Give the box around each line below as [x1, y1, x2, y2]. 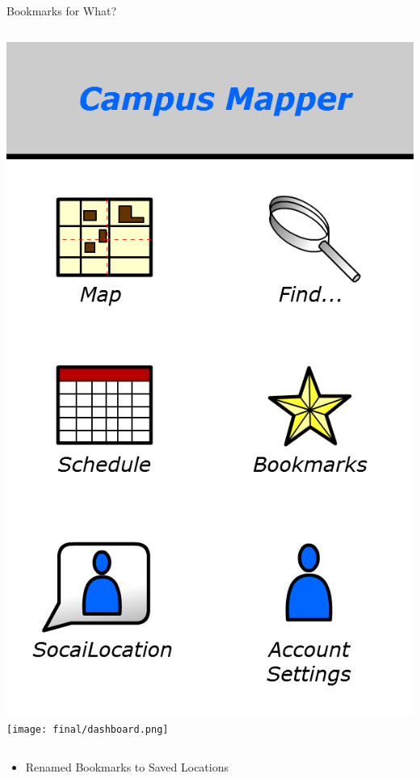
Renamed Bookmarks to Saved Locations [25, 758, 229, 775]
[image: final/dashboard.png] [6, 723, 169, 735]
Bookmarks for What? [6, 2, 117, 19]
